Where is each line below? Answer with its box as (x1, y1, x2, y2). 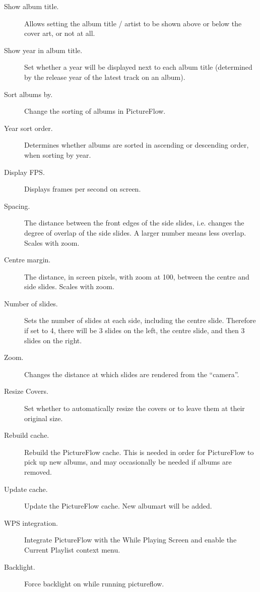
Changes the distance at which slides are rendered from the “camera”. (24, 369, 239, 379)
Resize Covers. (4, 386, 48, 396)
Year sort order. (4, 122, 53, 133)
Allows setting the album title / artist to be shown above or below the (24, 18, 242, 28)
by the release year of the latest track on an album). (24, 71, 185, 82)
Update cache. (4, 483, 48, 494)
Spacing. (4, 200, 30, 211)
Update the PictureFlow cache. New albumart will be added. (24, 500, 212, 511)
